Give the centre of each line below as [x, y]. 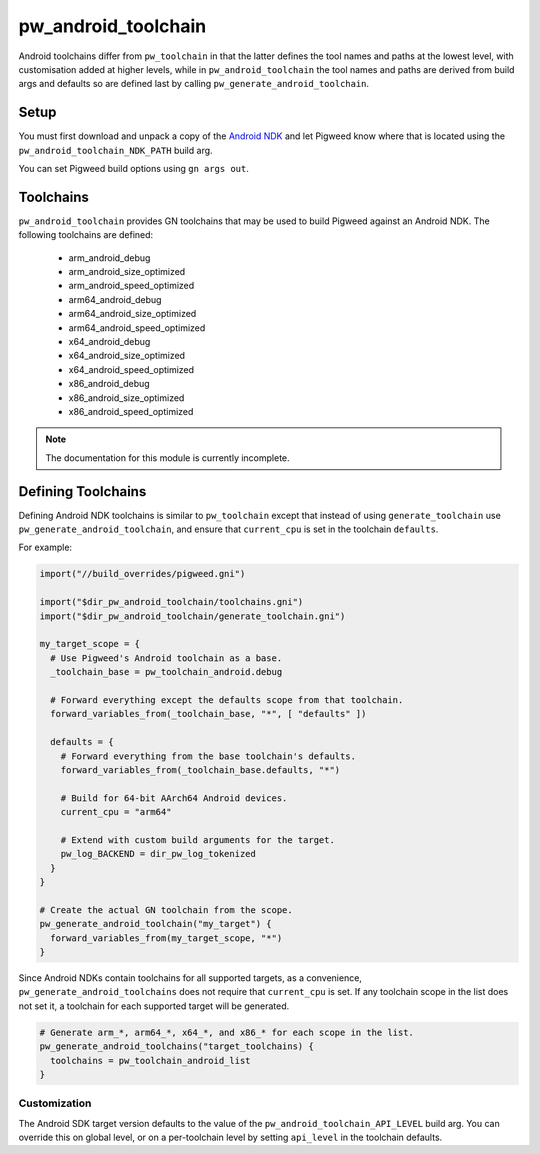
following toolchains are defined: [86, 235]
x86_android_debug [109, 384]
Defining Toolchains [82, 491]
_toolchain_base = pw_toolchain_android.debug [166, 672]
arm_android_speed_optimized [131, 286]
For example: [45, 547]
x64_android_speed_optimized [131, 369]
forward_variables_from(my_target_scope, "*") [166, 938]
